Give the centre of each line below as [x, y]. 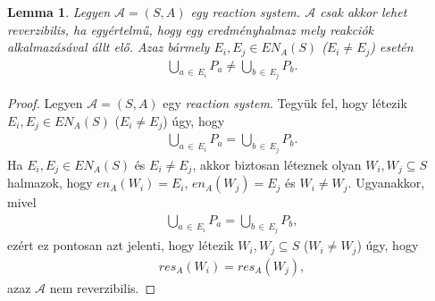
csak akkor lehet [364, 12]
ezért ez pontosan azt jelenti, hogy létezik [121, 245]
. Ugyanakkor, [386, 183]
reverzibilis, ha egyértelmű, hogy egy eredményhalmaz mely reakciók [190, 29]
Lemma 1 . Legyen [59, 12]
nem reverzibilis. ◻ [103, 287]
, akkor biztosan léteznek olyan [277, 164]
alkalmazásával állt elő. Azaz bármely [109, 47]
